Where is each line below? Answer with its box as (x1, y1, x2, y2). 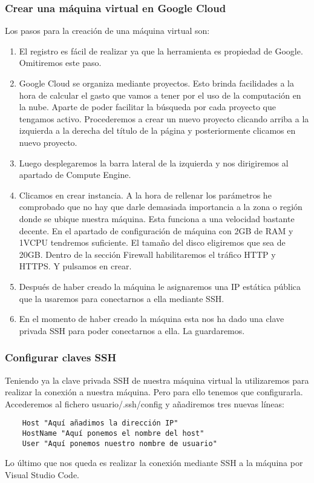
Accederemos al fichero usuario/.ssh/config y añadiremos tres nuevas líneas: (5, 397, 284, 410)
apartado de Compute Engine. (19, 168, 131, 181)
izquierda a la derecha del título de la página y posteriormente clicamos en (19, 124, 296, 137)
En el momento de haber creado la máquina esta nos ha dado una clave (19, 312, 284, 325)
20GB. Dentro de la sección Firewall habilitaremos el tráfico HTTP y (19, 248, 276, 260)
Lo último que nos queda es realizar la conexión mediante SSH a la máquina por (5, 456, 303, 469)
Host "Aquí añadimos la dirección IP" (22, 419, 178, 428)
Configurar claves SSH (5, 350, 117, 365)
